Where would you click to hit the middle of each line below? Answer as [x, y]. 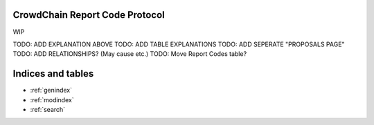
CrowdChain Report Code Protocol [89, 15]
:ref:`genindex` [51, 90]
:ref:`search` [48, 109]
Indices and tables [53, 74]
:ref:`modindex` [52, 99]
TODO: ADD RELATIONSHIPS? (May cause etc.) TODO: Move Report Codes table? [130, 54]
